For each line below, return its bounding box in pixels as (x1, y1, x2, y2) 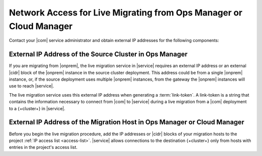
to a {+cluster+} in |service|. (9, 105, 65, 111)
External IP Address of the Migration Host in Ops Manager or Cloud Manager (9, 118, 245, 127)
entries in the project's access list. (9, 144, 78, 150)
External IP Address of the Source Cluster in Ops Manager (9, 50, 188, 58)
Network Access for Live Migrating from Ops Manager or (9, 7, 243, 18)
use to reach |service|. (9, 83, 54, 89)
